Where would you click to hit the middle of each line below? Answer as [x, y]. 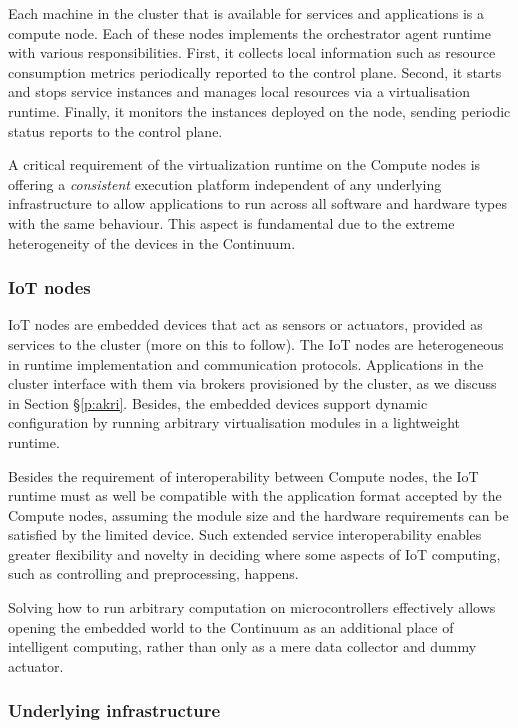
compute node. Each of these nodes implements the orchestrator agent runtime [249, 32]
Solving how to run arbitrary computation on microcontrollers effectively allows [252, 607]
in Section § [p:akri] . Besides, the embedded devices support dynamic [218, 402]
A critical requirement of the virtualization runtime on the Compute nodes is [244, 164]
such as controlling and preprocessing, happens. [153, 573]
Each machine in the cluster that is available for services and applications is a [246, 13]
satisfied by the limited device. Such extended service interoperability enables [245, 534]
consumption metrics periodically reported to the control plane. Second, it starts [255, 71]
